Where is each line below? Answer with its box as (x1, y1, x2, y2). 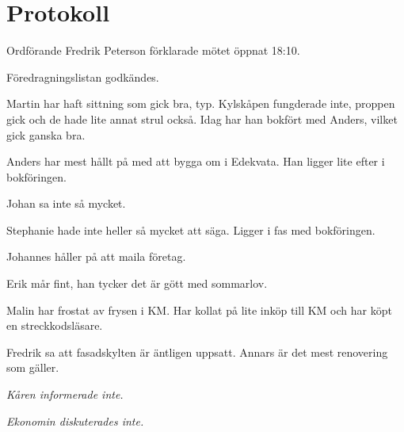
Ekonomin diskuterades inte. (6, 412, 144, 429)
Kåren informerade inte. (6, 386, 124, 403)
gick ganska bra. (6, 126, 86, 143)
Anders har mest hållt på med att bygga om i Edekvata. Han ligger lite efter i (6, 153, 385, 170)
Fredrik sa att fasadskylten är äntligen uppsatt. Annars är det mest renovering (6, 343, 388, 360)
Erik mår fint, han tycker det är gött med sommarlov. (6, 275, 268, 292)
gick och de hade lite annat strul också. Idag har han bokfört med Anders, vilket (6, 110, 398, 127)
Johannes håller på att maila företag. (6, 248, 186, 265)
